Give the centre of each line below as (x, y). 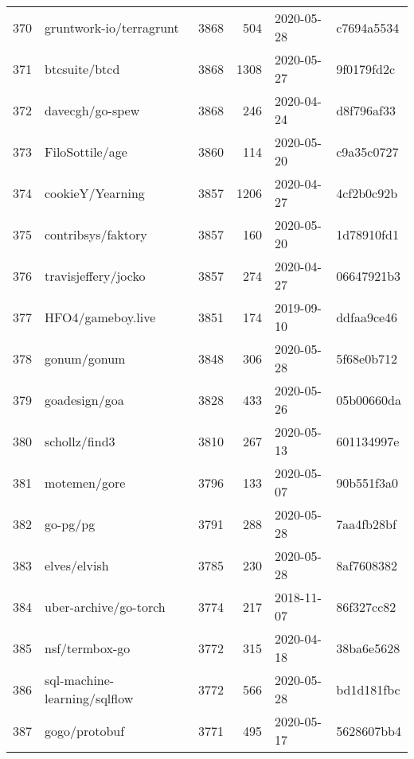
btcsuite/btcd (82, 68)
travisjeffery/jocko (95, 275)
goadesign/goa (84, 399)
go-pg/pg (70, 524)
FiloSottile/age (86, 151)
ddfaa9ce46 (367, 317)
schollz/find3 (80, 441)
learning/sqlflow (89, 698)
